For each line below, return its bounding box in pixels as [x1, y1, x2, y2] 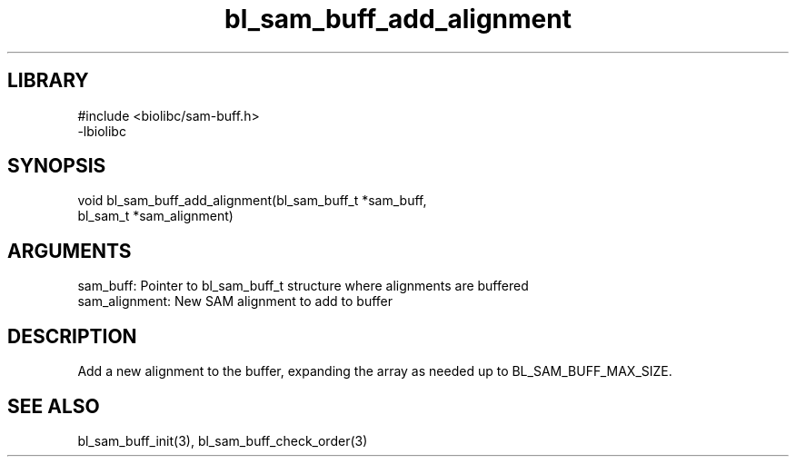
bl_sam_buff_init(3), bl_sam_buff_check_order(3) [77, 432, 368, 449]
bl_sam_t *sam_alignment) [77, 208, 234, 224]
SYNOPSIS [7, 154, 106, 178]
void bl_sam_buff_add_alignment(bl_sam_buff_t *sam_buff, [77, 193, 427, 209]
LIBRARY [7, 69, 89, 93]
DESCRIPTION [7, 324, 137, 348]
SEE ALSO [7, 394, 100, 418]
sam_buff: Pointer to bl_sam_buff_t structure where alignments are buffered [77, 278, 529, 294]
